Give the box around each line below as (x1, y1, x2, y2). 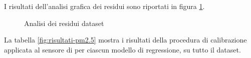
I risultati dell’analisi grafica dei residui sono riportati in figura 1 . (4, 1, 205, 11)
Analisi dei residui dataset (24, 17, 104, 28)
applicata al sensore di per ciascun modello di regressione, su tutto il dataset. (4, 44, 241, 54)
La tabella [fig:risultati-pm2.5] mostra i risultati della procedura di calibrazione (4, 34, 247, 45)
